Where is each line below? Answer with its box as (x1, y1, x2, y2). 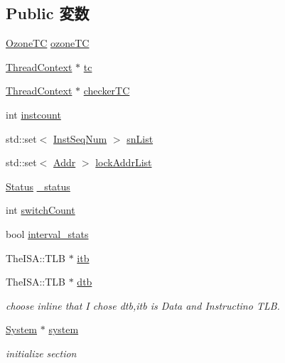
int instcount (6, 107, 61, 121)
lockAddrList (95, 155, 152, 170)
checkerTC (83, 83, 130, 98)
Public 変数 (6, 2, 90, 24)
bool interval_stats (6, 226, 89, 241)
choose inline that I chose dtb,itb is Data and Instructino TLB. (6, 298, 280, 313)
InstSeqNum (53, 131, 107, 146)
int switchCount (6, 202, 75, 217)
